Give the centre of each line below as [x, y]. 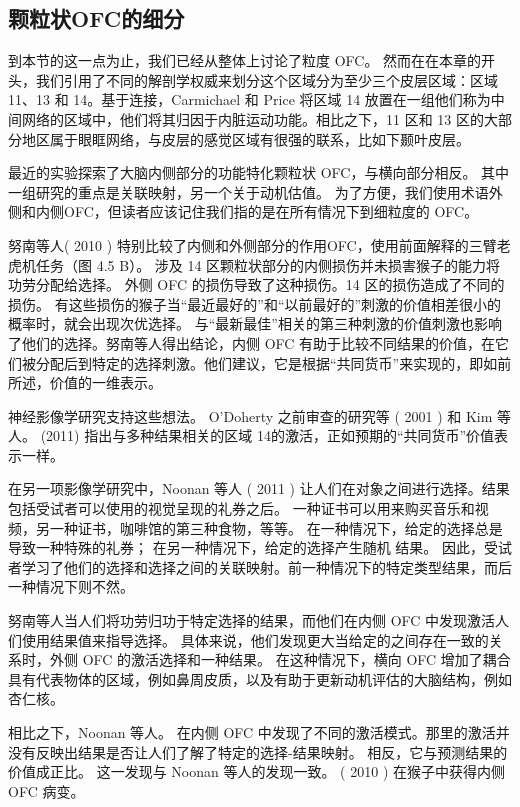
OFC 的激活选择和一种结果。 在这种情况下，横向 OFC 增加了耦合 [296, 659]
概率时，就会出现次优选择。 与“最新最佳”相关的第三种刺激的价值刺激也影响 [255, 323]
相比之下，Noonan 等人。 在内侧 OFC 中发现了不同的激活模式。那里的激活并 [259, 732]
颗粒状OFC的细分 [96, 18]
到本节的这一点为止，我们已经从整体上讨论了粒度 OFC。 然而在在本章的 [245, 60]
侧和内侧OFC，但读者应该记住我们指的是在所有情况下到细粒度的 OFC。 [243, 211]
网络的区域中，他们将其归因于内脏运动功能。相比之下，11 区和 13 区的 [252, 118]
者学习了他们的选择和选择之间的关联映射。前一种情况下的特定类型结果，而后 [260, 566]
